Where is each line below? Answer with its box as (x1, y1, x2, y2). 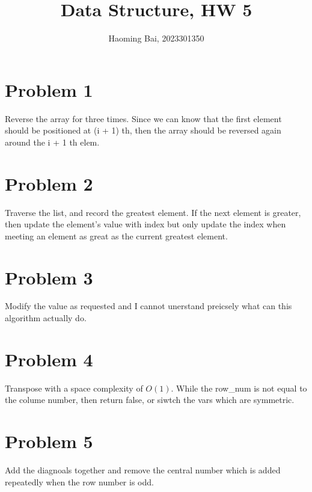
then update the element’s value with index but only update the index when (5, 218, 286, 230)
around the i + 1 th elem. (5, 135, 100, 148)
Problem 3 (5, 265, 93, 289)
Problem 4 (5, 346, 93, 371)
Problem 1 (5, 77, 93, 102)
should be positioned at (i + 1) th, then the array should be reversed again (5, 124, 281, 137)
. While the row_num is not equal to (171, 381, 307, 394)
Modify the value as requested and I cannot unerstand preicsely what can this (5, 300, 292, 312)
